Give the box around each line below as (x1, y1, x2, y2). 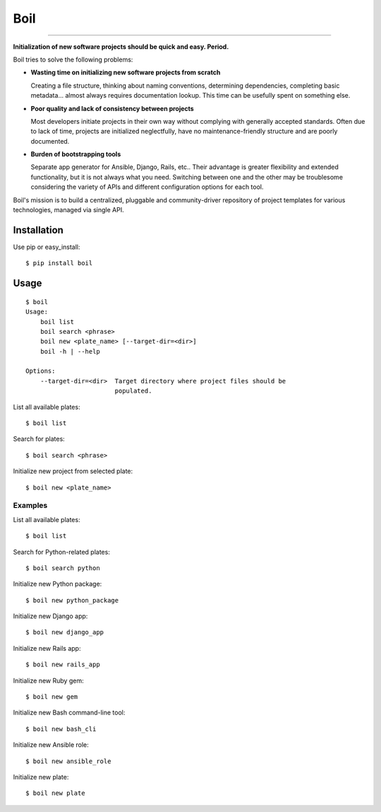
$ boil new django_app (25, 628, 104, 637)
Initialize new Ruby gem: (13, 676, 84, 685)
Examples (13, 501, 48, 511)
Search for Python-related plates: (13, 547, 111, 556)
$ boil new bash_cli (25, 725, 97, 733)
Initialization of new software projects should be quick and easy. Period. (13, 42, 229, 51)
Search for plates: (13, 435, 65, 443)
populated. (114, 387, 152, 395)
